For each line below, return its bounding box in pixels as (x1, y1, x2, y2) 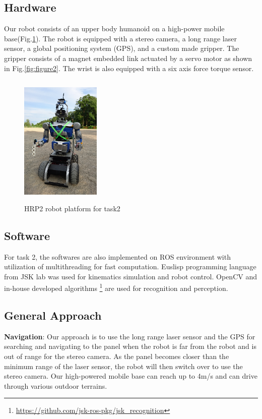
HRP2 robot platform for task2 (24, 203, 120, 213)
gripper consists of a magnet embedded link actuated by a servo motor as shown (4, 52, 252, 63)
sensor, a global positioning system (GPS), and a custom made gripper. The (4, 43, 239, 53)
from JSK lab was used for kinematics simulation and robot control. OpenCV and (4, 271, 257, 281)
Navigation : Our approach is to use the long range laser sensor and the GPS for (4, 331, 255, 341)
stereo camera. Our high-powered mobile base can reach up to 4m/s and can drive (4, 371, 257, 381)
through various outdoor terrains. (4, 380, 107, 391)
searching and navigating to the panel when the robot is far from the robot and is (4, 341, 256, 351)
